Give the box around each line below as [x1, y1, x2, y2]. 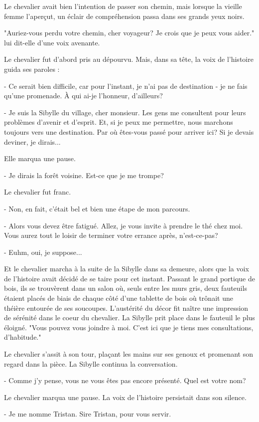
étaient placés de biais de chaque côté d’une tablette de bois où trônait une [4, 293, 233, 303]
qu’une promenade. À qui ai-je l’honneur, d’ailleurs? [4, 90, 163, 101]
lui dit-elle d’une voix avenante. [4, 37, 100, 47]
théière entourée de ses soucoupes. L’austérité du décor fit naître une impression [4, 302, 249, 313]
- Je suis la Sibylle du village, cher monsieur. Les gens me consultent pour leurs [4, 107, 246, 117]
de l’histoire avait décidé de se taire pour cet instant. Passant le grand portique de [4, 273, 255, 283]
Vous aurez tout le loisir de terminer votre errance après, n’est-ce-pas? [4, 230, 218, 240]
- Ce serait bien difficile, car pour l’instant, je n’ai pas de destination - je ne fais [4, 80, 248, 91]
